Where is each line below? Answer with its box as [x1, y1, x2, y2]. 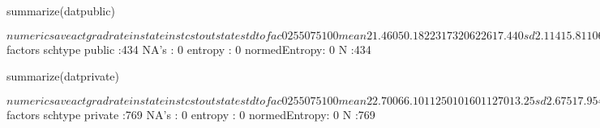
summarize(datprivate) [6, 68, 119, 85]
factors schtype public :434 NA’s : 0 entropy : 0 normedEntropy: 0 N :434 [6, 40, 371, 57]
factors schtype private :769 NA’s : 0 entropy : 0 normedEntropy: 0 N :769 [6, 105, 375, 122]
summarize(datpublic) [6, 2, 115, 19]
